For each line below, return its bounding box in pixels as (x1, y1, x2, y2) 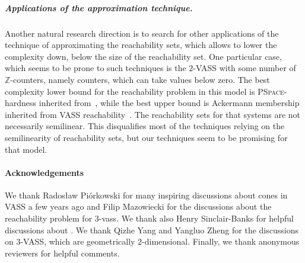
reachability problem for (5, 212, 93, 224)
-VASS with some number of (193, 62, 296, 74)
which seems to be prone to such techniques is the (5, 62, 186, 74)
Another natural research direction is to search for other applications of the (5, 27, 279, 39)
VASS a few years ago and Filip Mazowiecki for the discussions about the (5, 200, 272, 213)
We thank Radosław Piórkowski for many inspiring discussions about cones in (5, 188, 288, 201)
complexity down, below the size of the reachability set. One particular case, (5, 50, 282, 62)
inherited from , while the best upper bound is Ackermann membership (39, 97, 300, 109)
